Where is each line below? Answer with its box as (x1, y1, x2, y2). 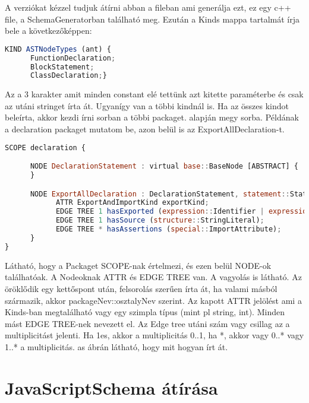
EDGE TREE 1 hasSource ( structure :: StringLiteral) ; (55, 216, 264, 225)
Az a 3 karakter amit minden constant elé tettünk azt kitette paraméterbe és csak (5, 88, 304, 100)
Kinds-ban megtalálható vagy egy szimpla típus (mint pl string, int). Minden (5, 306, 285, 318)
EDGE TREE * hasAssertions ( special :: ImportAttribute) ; (55, 225, 282, 234)
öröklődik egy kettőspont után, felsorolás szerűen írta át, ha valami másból (5, 282, 278, 294)
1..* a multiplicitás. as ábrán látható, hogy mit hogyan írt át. (5, 340, 228, 353)
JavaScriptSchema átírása (5, 375, 218, 399)
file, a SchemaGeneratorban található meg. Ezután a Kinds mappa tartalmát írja (5, 12, 300, 25)
